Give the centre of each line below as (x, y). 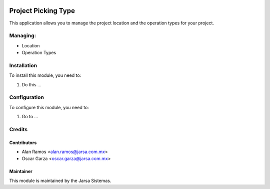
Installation (23, 65)
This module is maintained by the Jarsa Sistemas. (60, 181)
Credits (18, 129)
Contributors (23, 143)
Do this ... (32, 84)
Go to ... (30, 117)
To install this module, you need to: (45, 75)
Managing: (23, 36)
